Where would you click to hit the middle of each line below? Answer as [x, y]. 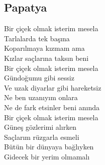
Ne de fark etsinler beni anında [52, 107]
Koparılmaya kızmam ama [44, 48]
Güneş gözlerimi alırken [40, 127]
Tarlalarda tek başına [37, 38]
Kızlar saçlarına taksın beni [46, 58]
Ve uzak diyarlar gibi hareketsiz [53, 87]
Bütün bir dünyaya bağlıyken [49, 147]
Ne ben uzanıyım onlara [41, 97]
